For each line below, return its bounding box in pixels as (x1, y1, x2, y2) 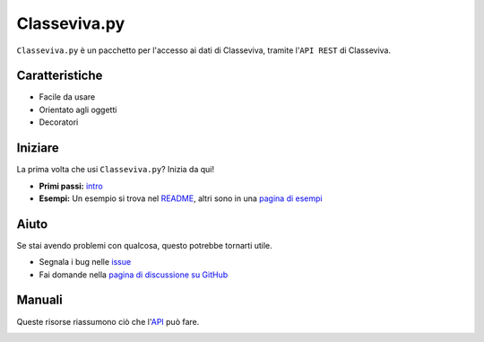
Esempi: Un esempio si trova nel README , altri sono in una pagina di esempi (39, 193, 323, 204)
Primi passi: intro (39, 180, 103, 191)
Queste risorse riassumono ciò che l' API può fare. (16, 316, 200, 327)
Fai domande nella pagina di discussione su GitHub (39, 269, 229, 280)
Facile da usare (39, 92, 96, 102)
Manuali (16, 293, 63, 308)
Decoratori (39, 117, 79, 127)
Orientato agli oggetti (39, 104, 117, 115)
